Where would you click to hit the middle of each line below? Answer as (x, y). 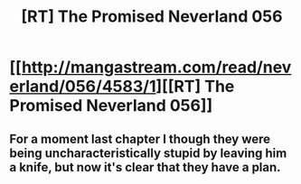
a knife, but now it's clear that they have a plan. (146, 167)
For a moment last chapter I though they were (140, 138)
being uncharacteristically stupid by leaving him (148, 153)
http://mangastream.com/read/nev (156, 67)
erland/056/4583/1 (83, 87)
